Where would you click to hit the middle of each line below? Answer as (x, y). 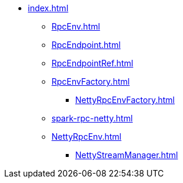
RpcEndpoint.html (86, 45)
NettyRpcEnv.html (86, 137)
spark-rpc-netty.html (92, 118)
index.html (48, 8)
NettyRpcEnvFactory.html (125, 100)
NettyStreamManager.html (127, 155)
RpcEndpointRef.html (92, 63)
